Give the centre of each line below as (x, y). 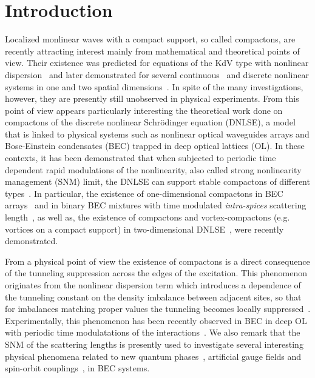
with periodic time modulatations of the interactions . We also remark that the (153, 332)
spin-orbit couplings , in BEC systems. (77, 368)
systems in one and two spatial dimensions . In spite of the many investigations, (154, 86)
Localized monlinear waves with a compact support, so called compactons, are (150, 39)
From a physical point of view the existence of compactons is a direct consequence (157, 261)
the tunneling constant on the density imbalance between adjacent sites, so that (153, 297)
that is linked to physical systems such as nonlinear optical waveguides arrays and (157, 134)
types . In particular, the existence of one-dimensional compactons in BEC (144, 193)
